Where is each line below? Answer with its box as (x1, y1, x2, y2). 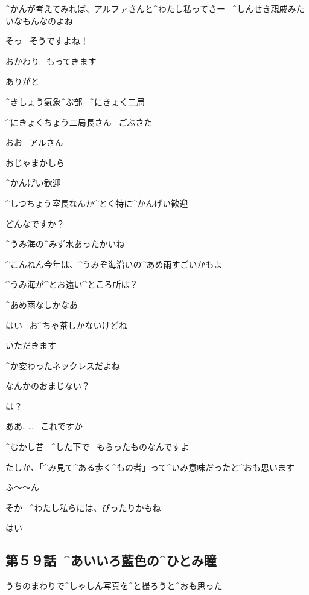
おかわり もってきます (5, 54, 97, 67)
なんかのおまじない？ (5, 379, 90, 392)
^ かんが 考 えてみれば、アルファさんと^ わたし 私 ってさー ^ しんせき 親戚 (5, 2, 288, 14)
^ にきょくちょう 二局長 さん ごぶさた (5, 115, 153, 128)
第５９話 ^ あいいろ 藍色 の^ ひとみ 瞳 (5, 551, 217, 570)
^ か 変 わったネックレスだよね (5, 359, 120, 371)
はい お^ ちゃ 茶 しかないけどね (5, 318, 127, 331)
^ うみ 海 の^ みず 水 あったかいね (5, 237, 125, 250)
